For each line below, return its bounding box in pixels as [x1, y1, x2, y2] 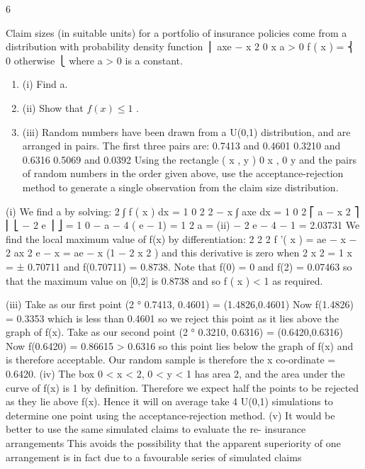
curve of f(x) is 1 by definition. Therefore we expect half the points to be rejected [6, 380, 359, 395]
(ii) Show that [22, 100, 84, 115]
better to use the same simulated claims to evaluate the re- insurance [6, 422, 306, 436]
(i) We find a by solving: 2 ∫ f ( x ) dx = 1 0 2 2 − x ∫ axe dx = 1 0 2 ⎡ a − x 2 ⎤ [6, 203, 359, 218]
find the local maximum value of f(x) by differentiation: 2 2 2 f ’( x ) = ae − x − [6, 231, 357, 246]
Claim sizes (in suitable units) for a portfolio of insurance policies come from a [6, 25, 347, 40]
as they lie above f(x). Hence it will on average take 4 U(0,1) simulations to [6, 394, 333, 409]
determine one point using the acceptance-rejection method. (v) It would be [6, 407, 335, 422]
